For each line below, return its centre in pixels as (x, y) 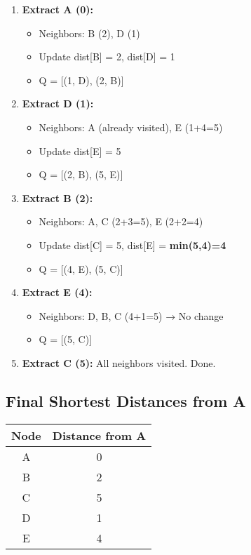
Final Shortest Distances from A (126, 400)
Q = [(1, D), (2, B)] (81, 80)
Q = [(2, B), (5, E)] (81, 174)
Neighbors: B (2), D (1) (89, 33)
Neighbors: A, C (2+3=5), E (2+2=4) (121, 221)
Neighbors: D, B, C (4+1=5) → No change (131, 315)
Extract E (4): (57, 292)
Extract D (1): (58, 103)
